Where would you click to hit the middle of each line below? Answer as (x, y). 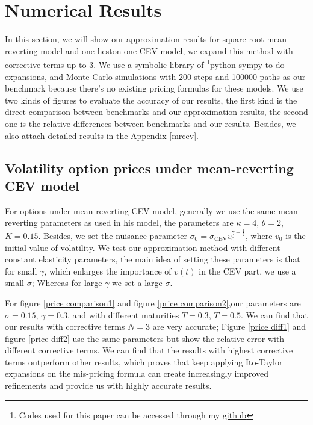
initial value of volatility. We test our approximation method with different (143, 247)
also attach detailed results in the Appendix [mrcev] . (102, 135)
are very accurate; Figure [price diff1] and (229, 327)
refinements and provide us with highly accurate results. (108, 386)
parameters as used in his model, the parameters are (137, 222)
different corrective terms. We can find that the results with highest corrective (149, 350)
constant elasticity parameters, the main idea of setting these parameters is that (153, 259)
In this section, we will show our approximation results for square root (135, 39)
